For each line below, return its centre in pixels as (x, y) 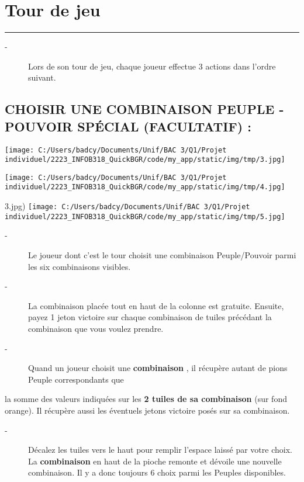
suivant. (42, 77)
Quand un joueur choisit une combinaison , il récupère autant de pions (158, 368)
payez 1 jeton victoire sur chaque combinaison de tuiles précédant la (150, 317)
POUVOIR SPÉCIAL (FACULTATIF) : (128, 126)
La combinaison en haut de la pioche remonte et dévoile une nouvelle (155, 461)
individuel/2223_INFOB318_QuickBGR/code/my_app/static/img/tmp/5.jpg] (145, 216)
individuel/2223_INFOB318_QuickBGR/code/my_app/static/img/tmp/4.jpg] (145, 187)
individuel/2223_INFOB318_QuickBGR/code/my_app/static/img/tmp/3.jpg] (145, 160)
